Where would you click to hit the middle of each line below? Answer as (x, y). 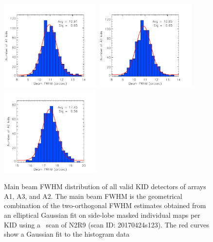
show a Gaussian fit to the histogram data (67, 234)
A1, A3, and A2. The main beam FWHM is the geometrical (93, 196)
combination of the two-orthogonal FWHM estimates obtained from (105, 205)
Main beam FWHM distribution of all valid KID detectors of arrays (105, 186)
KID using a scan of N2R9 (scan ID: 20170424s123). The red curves (106, 224)
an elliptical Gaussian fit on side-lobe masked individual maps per (102, 215)
